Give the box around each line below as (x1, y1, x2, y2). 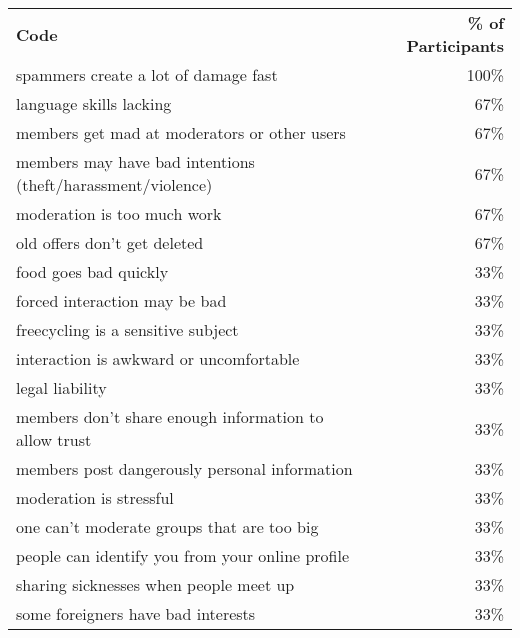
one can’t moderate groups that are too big (16, 515, 319, 538)
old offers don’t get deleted (16, 231, 204, 254)
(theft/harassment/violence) (16, 173, 213, 196)
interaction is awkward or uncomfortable (16, 347, 300, 370)
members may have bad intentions (16, 150, 255, 173)
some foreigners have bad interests (16, 602, 256, 625)
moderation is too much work (16, 202, 222, 225)
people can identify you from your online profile (16, 544, 350, 567)
